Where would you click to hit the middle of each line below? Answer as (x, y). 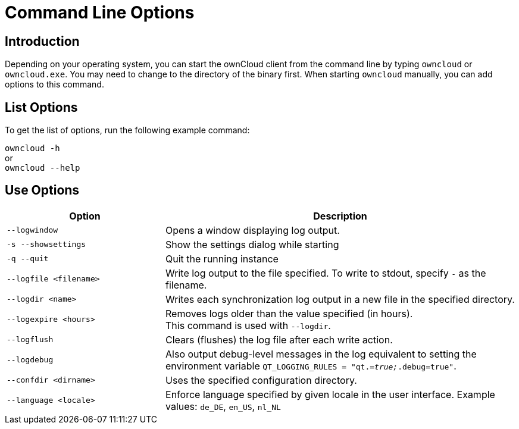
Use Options (42, 190)
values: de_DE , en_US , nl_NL (223, 406)
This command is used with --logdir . (248, 325)
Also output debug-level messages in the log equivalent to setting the (321, 354)
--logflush (30, 340)
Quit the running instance (222, 259)
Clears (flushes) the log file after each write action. (279, 339)
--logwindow (32, 230)
